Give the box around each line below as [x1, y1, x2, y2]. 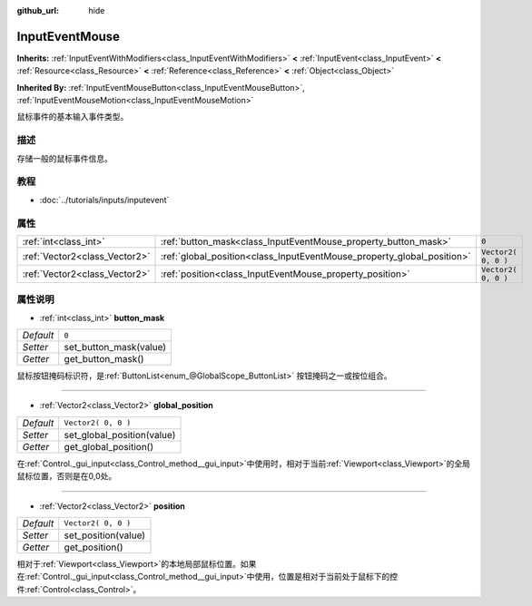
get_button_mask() [64, 353, 144, 366]
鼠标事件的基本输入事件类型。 [16, 112, 129, 122]
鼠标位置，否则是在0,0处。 [16, 471, 117, 482]
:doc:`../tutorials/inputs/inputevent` [39, 194, 170, 205]
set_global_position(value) [64, 428, 176, 441]
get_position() [64, 541, 123, 553]
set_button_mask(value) [64, 341, 167, 354]
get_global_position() [64, 440, 154, 453]
